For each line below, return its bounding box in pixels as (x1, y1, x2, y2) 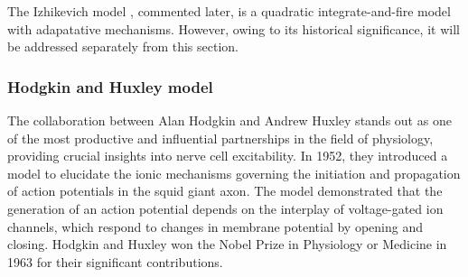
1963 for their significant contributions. (7, 252, 223, 271)
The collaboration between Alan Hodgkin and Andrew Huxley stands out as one (7, 111, 452, 129)
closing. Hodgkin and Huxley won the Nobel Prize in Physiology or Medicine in (7, 235, 447, 254)
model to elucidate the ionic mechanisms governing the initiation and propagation (7, 163, 461, 182)
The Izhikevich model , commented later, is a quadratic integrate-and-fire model (7, 2, 451, 20)
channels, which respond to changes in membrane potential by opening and (7, 217, 423, 235)
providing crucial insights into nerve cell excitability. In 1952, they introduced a (7, 146, 448, 165)
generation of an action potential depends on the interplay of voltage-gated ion (7, 199, 444, 217)
